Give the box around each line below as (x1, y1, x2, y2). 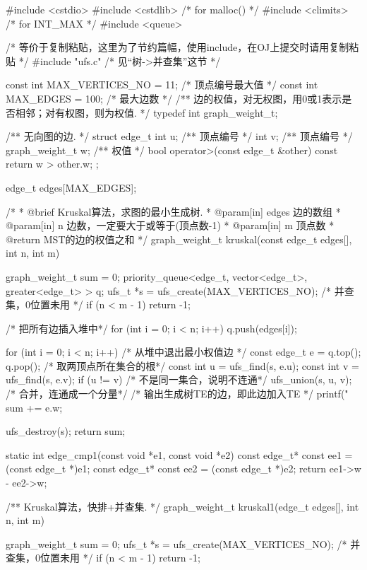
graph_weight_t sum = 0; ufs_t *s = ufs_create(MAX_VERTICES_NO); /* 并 (6, 536, 361, 551)
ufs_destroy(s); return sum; (6, 424, 126, 438)
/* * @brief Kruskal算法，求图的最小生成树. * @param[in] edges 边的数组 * (6, 204, 341, 219)
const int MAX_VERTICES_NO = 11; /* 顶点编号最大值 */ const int (6, 77, 318, 92)
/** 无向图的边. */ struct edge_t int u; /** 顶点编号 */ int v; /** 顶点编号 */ (6, 129, 353, 144)
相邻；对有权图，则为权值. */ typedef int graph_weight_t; (15, 105, 278, 120)
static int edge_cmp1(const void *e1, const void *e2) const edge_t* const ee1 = (6, 447, 353, 462)
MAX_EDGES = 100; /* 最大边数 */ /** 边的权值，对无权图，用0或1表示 (6, 91, 342, 105)
